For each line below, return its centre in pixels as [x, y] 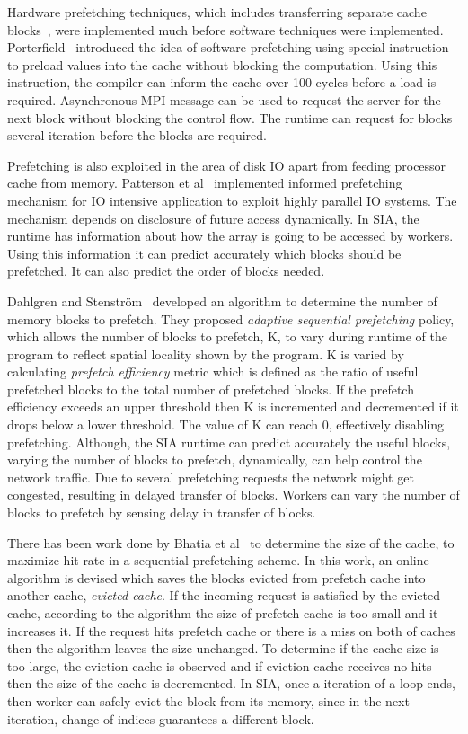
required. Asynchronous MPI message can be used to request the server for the [224, 99]
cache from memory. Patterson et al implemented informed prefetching [205, 183]
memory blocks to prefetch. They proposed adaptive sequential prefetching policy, [231, 318]
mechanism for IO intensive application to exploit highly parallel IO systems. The [232, 200]
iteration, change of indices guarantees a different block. [161, 718]
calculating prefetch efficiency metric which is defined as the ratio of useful [213, 371]
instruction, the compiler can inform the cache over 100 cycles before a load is [222, 82]
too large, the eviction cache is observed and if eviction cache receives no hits [220, 665]
